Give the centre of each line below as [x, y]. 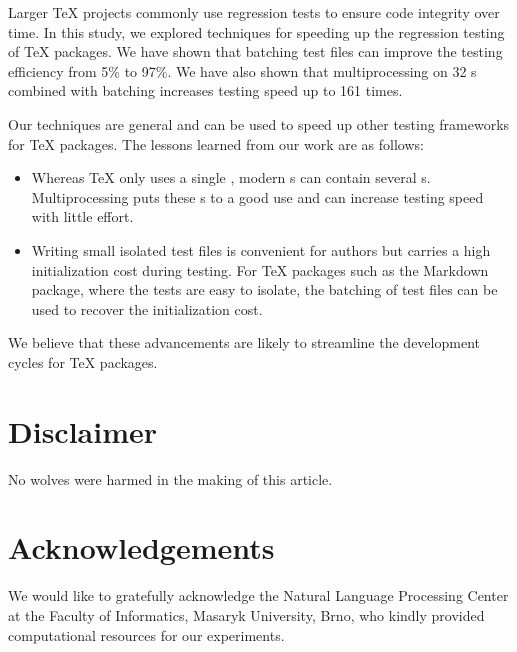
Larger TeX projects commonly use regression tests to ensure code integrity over [254, 12]
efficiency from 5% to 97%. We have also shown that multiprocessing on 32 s [242, 70]
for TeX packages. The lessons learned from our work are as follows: [216, 143]
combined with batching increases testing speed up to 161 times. [205, 90]
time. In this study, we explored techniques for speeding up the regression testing [256, 31]
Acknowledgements [141, 547]
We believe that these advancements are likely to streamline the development [244, 342]
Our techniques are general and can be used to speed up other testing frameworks [259, 123]
